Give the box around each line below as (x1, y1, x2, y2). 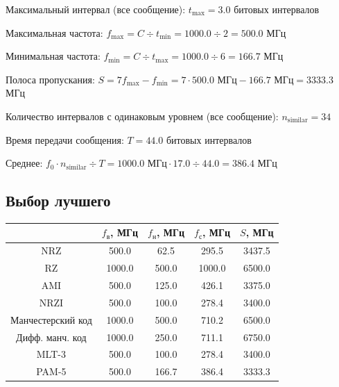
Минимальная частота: (6, 49, 101, 63)
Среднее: (6, 156, 43, 170)
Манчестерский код (10, 312, 92, 327)
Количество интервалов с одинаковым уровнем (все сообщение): (6, 108, 279, 123)
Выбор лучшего (6, 190, 111, 211)
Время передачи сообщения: (6, 132, 124, 147)
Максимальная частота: (6, 25, 103, 40)
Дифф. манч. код (16, 329, 87, 344)
